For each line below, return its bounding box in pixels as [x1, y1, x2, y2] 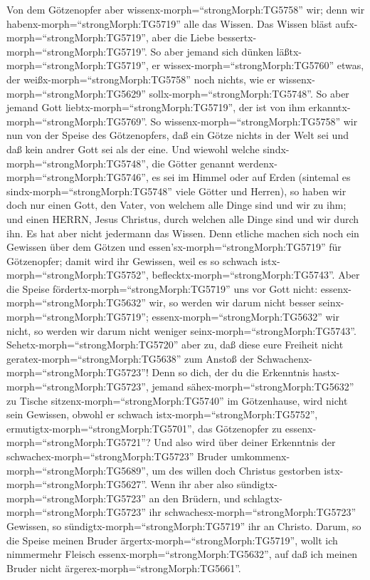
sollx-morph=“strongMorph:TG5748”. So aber [149, 86, 349, 100]
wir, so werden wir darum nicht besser [149, 295, 316, 310]
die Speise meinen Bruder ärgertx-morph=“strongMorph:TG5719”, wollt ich [6, 532, 338, 547]
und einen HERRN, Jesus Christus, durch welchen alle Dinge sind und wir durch [6, 211, 359, 226]
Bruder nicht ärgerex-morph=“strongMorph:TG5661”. [6, 560, 241, 575]
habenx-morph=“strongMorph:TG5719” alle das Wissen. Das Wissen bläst [6, 16, 332, 31]
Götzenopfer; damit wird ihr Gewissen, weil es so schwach [6, 253, 258, 268]
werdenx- [238, 155, 277, 170]
